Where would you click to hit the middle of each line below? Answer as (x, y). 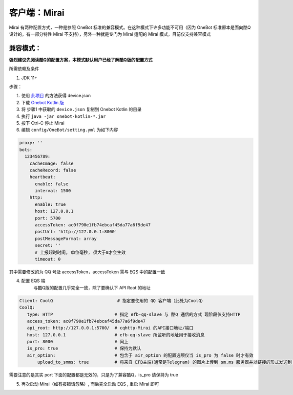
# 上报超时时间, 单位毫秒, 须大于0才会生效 (80, 252)
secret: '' (48, 245)
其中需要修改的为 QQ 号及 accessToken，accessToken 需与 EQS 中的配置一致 (87, 272)
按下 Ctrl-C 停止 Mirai (43, 123)
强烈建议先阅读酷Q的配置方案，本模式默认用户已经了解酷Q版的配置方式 (81, 60)
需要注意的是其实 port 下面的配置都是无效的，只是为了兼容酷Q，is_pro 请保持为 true (94, 375)
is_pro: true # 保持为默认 (84, 349)
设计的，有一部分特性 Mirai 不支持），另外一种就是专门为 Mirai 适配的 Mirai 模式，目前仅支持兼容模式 (110, 34)
